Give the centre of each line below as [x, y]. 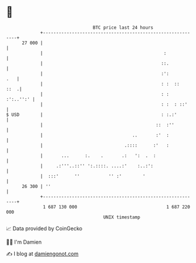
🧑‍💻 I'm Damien [24, 242]
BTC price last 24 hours [123, 28]
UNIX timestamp [122, 217]
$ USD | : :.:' [92, 115]
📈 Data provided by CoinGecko [44, 228]
